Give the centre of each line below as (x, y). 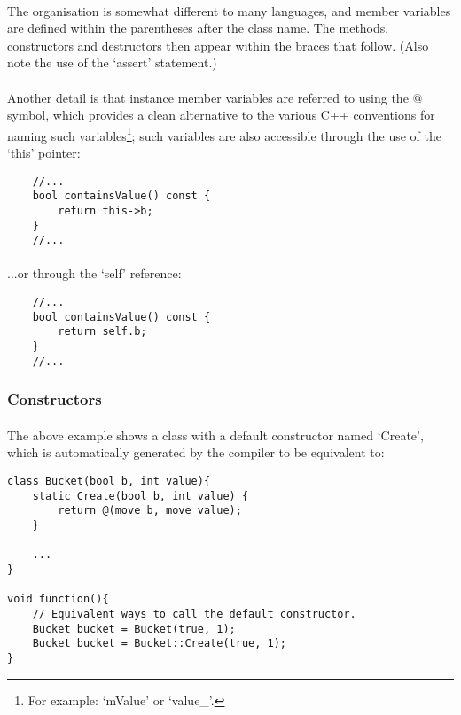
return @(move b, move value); (150, 511)
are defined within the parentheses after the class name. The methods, (198, 28)
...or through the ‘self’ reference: (94, 273)
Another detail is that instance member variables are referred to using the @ (215, 97)
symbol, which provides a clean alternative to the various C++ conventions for (221, 115)
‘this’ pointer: (44, 152)
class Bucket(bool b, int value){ (109, 481)
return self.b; (102, 332)
